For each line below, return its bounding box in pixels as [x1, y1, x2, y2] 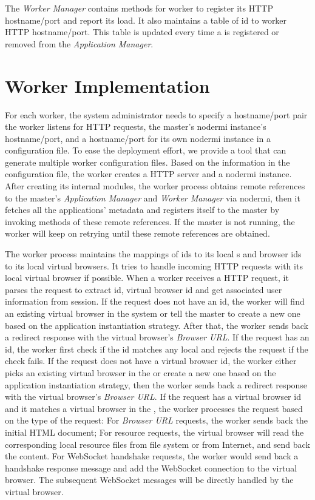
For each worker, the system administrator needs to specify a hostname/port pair [5, 108, 308, 121]
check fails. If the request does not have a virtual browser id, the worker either [5, 354, 297, 367]
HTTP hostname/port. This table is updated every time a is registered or [5, 25, 279, 38]
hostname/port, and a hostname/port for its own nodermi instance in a [5, 132, 271, 144]
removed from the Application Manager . [5, 37, 154, 50]
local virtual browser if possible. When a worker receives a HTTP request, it [5, 271, 289, 284]
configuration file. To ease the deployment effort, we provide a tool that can [5, 144, 286, 157]
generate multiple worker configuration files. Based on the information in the [5, 155, 290, 168]
